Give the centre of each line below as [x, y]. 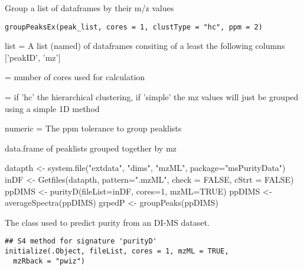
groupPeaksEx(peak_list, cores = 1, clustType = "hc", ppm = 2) [134, 27]
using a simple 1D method [52, 108]
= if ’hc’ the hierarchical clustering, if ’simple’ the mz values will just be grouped [152, 97]
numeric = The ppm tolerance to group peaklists [93, 128]
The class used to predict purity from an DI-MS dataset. [107, 222]
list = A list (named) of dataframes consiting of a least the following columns [145, 46]
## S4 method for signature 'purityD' [81, 241]
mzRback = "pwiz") [49, 261]
